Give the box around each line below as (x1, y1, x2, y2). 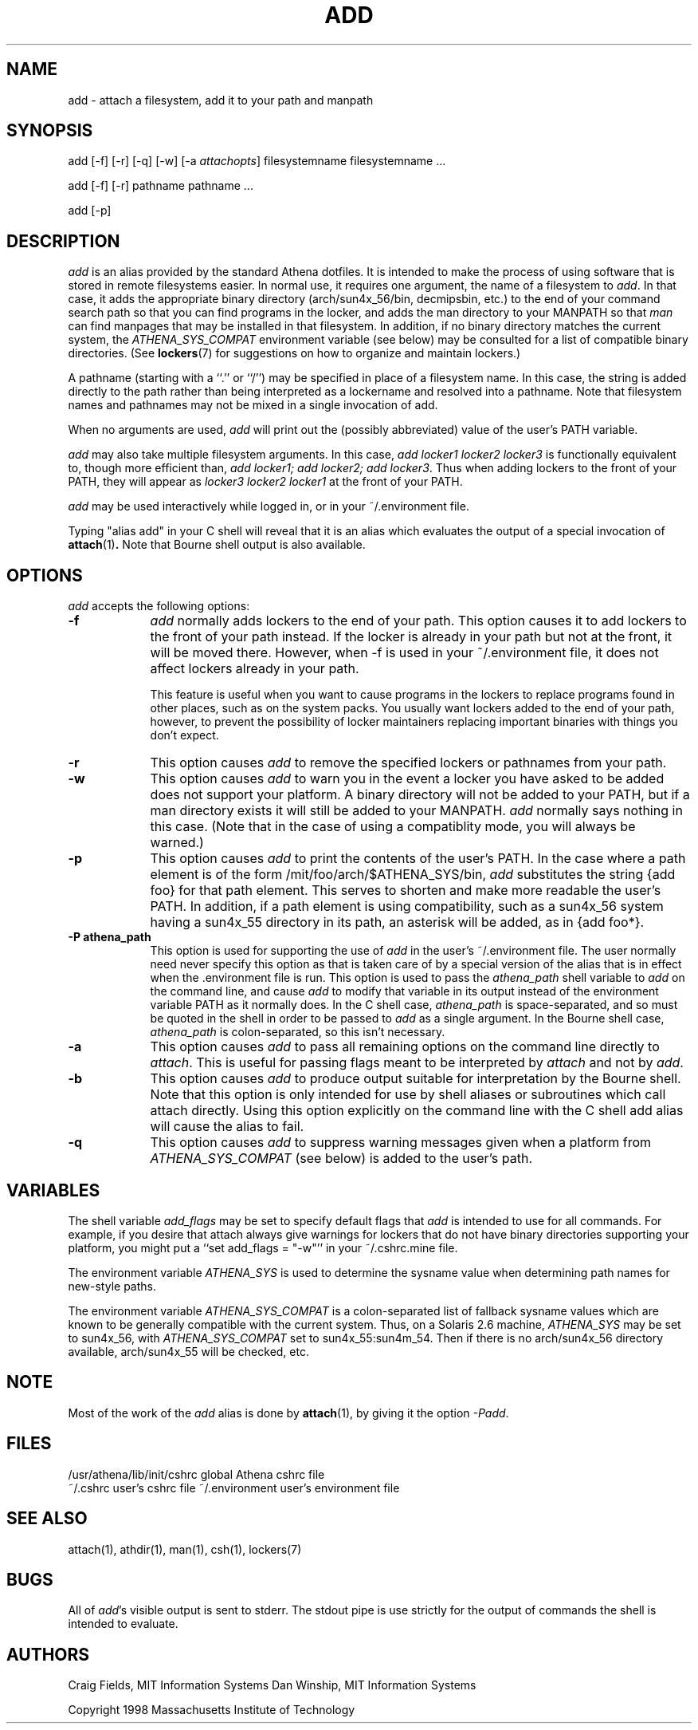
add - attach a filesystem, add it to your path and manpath (68, 93, 374, 107)
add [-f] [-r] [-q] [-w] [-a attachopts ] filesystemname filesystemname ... (68, 154, 446, 168)
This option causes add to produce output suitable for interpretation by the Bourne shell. (150, 1070, 681, 1087)
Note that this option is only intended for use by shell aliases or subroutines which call (150, 1086, 666, 1103)
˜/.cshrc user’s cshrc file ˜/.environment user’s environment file (68, 1480, 400, 1495)
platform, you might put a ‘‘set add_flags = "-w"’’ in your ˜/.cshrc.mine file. (68, 1240, 458, 1255)
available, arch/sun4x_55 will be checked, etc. (68, 1344, 309, 1358)
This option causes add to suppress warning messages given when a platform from (150, 1134, 652, 1151)
